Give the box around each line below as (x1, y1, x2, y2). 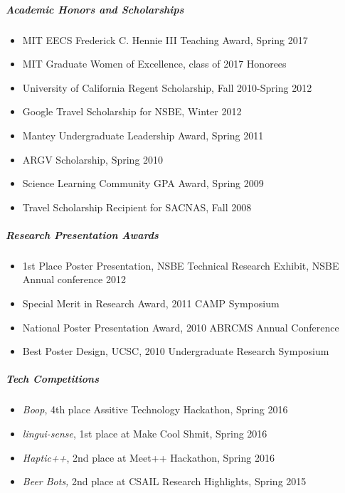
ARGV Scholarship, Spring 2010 (22, 152, 164, 166)
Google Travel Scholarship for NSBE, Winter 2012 (22, 104, 242, 119)
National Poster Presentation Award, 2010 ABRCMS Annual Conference (22, 319, 339, 334)
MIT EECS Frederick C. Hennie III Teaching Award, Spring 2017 (22, 32, 308, 47)
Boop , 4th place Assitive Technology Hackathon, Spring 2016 (22, 402, 288, 417)
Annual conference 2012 (22, 272, 126, 287)
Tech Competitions (6, 371, 99, 386)
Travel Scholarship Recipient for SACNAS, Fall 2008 (22, 199, 252, 214)
